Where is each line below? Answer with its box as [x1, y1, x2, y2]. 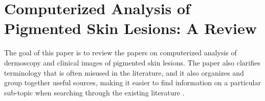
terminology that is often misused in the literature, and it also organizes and [4, 67, 244, 78]
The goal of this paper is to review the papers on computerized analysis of [4, 47, 237, 58]
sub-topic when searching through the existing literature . [4, 87, 185, 97]
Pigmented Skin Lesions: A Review [4, 18, 257, 39]
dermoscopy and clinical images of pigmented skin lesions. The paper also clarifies [4, 57, 260, 68]
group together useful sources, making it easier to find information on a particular [4, 77, 261, 88]
